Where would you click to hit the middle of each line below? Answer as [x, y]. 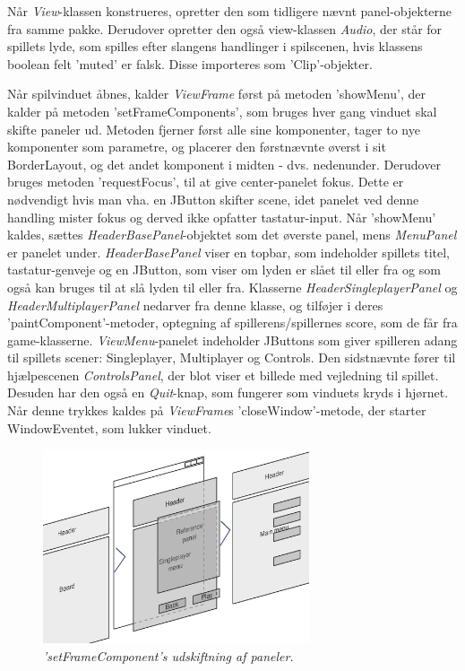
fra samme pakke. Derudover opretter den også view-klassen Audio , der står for [225, 28]
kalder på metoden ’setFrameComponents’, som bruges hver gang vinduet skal [222, 111]
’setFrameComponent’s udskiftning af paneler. [168, 655]
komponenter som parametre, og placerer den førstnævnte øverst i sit [197, 147]
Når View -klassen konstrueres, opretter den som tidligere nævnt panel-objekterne [230, 11]
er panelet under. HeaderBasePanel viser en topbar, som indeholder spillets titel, [228, 252]
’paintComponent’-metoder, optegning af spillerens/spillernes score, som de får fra [232, 322]
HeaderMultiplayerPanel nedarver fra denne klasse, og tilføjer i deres [195, 305]
